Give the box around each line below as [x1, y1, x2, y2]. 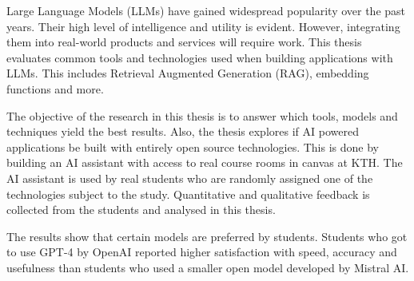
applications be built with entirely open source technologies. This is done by [6, 138, 379, 155]
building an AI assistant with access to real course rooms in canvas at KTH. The [6, 154, 403, 171]
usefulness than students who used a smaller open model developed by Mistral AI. [6, 259, 409, 275]
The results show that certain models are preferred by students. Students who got [6, 228, 408, 244]
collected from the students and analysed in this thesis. [6, 201, 276, 218]
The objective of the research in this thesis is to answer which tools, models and [6, 107, 398, 124]
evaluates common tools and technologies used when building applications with [6, 49, 393, 65]
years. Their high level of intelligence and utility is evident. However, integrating [6, 18, 400, 34]
